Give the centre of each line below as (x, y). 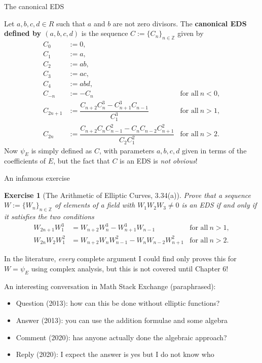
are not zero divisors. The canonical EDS (180, 23)
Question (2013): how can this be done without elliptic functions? (118, 303)
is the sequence (105, 33)
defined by (23, 33)
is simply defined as (62, 150)
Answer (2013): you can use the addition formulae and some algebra (122, 320)
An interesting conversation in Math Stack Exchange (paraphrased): (110, 286)
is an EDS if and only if (219, 205)
